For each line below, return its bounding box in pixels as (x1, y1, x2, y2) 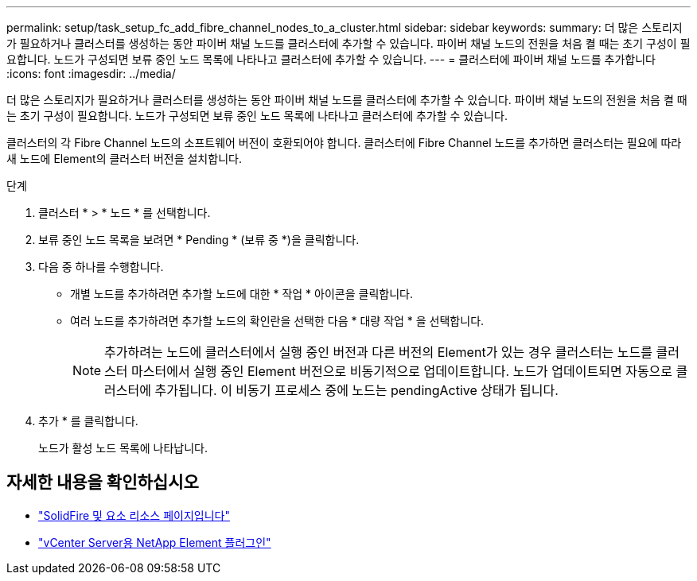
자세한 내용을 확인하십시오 (6, 472, 199, 493)
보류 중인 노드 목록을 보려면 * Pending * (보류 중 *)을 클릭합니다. (38, 233, 360, 246)
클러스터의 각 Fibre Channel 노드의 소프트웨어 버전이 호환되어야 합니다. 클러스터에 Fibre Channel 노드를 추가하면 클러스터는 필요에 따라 (6, 136, 682, 149)
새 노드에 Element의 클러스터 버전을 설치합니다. (6, 152, 242, 165)
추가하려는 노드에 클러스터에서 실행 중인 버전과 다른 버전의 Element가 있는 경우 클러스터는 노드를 (104, 344, 652, 360)
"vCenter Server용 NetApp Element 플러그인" (38, 535, 271, 549)
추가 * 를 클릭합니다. (38, 414, 138, 428)
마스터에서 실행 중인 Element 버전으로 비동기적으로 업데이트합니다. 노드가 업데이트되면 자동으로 (131, 363, 673, 379)
